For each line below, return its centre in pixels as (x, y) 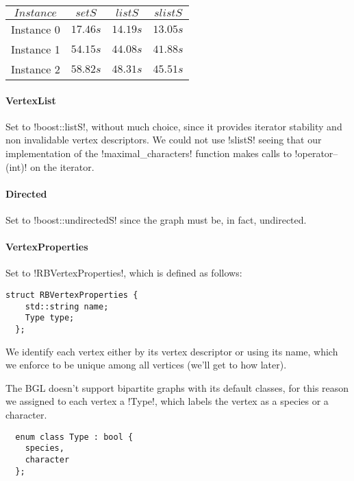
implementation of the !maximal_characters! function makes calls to (149, 153)
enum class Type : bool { (74, 437)
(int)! (16, 166)
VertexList (31, 100)
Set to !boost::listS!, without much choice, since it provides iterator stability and (174, 126)
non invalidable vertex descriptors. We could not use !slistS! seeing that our (164, 140)
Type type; (50, 318)
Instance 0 (36, 29)
